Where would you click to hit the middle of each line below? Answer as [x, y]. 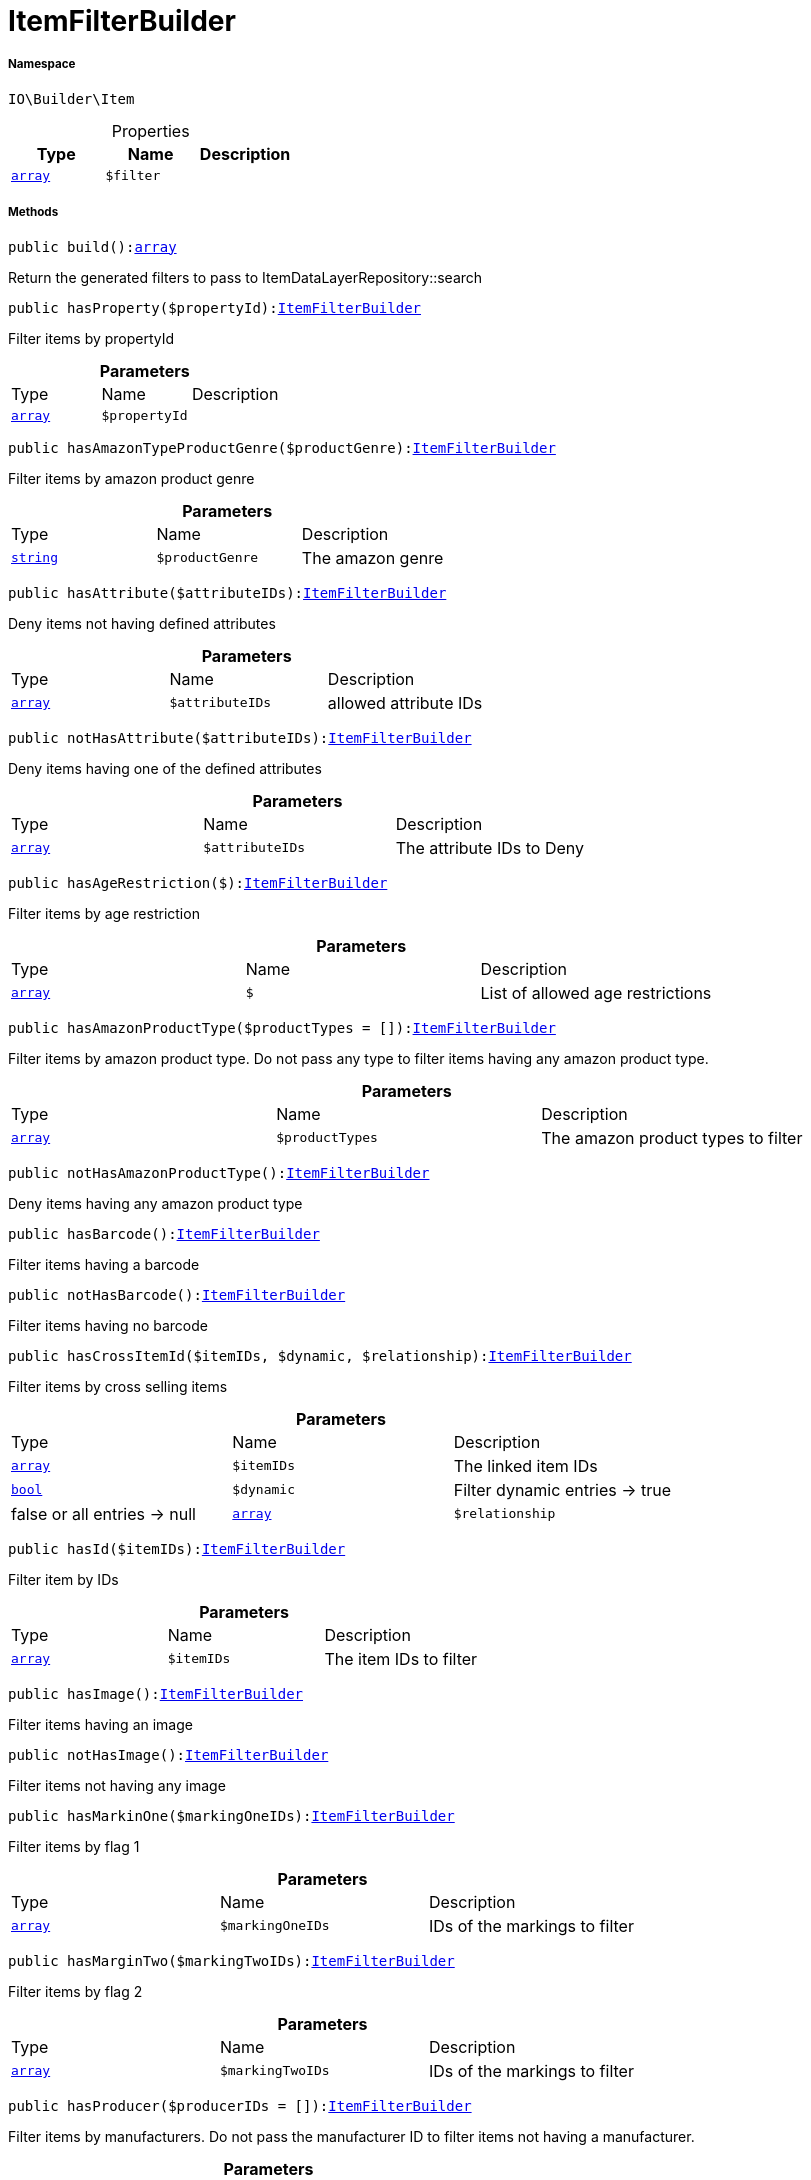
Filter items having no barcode [108, 1325]
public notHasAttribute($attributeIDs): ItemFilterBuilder [240, 737]
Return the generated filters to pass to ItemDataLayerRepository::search [245, 277]
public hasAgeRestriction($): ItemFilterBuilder [198, 882]
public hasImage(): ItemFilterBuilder [156, 1693]
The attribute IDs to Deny [489, 847]
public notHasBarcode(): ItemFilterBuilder [177, 1294]
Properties [150, 130]
